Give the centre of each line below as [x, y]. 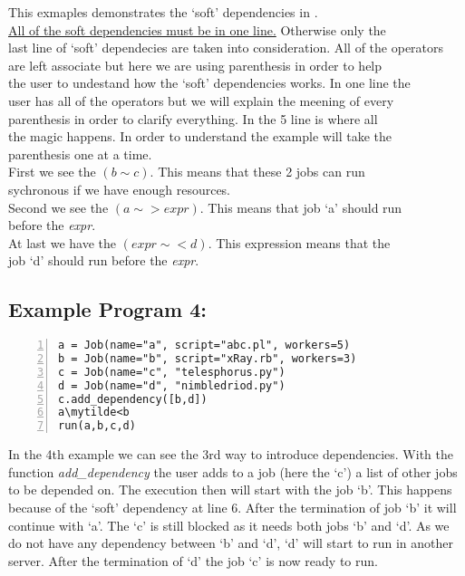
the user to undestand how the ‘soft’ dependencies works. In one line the [209, 83]
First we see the [52, 172]
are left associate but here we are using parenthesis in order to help [195, 65]
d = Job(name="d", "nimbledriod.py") [172, 385]
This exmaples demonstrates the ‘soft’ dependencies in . [163, 12]
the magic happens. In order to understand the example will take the [200, 136]
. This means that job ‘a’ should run [301, 207]
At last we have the [63, 242]
